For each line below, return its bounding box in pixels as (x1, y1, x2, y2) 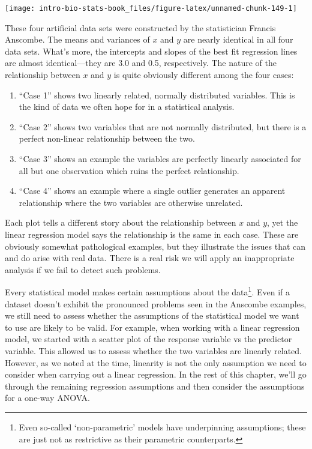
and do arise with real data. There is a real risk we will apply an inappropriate (5, 252, 295, 264)
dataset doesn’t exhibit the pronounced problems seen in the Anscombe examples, (5, 297, 307, 310)
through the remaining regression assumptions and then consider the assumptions (5, 379, 305, 392)
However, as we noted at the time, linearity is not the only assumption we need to (5, 356, 307, 369)
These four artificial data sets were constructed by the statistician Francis (5, 21, 276, 34)
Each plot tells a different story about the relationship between (5, 216, 236, 229)
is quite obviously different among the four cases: (113, 68, 294, 81)
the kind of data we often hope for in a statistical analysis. (19, 100, 235, 113)
